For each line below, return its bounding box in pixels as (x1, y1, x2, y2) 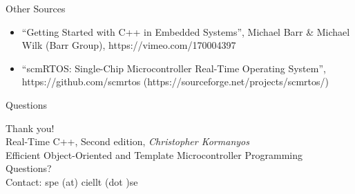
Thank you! (6, 120, 55, 135)
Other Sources (6, 1, 66, 15)
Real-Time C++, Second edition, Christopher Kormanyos (6, 134, 249, 149)
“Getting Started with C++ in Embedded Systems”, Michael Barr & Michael (21, 24, 350, 39)
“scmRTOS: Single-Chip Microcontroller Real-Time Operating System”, (21, 61, 326, 75)
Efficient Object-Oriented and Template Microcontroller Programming (6, 147, 303, 162)
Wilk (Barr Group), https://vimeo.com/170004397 (21, 38, 236, 52)
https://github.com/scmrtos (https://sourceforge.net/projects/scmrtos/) (21, 74, 329, 89)
